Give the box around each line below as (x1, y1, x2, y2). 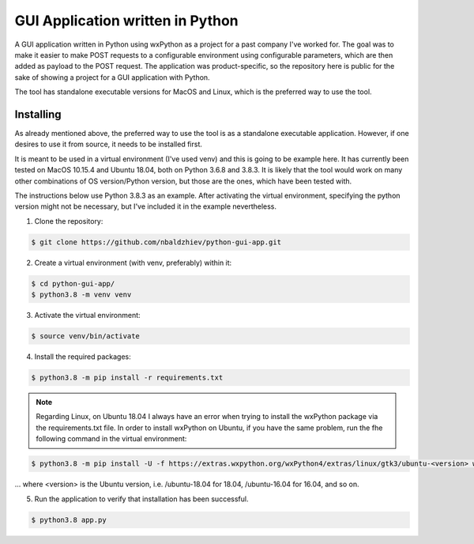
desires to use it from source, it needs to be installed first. (14, 139, 203, 149)
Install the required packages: (34, 352, 132, 361)
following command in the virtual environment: (36, 434, 187, 444)
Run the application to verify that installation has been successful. (34, 494, 249, 504)
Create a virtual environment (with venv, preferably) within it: (34, 258, 232, 267)
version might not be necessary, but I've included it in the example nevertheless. (14, 202, 276, 211)
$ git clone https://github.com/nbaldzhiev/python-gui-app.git (31, 237, 282, 247)
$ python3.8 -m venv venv (31, 290, 132, 300)
